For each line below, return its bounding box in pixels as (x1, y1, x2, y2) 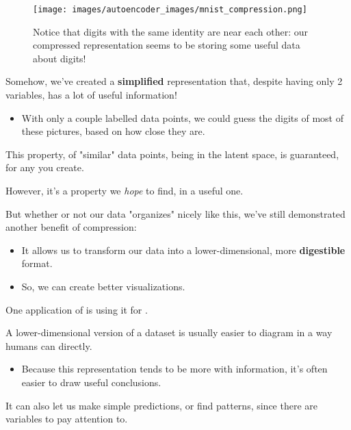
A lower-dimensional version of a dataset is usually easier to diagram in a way (5, 325, 333, 340)
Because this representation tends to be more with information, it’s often (21, 362, 328, 376)
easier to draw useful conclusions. (21, 375, 161, 389)
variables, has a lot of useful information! (5, 88, 177, 102)
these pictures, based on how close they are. (21, 124, 205, 138)
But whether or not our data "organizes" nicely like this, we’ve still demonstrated (5, 206, 346, 220)
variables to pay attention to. (5, 412, 128, 426)
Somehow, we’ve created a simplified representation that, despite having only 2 (5, 74, 343, 88)
